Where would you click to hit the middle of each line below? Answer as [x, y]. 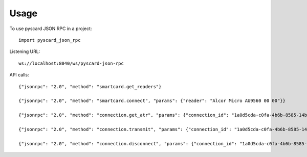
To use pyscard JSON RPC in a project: [51, 29]
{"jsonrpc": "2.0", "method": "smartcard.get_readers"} [90, 86]
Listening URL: [25, 51]
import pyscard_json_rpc [50, 40]
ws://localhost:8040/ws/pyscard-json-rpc [71, 63]
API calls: [19, 75]
